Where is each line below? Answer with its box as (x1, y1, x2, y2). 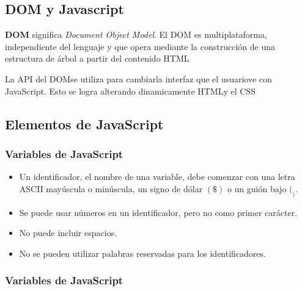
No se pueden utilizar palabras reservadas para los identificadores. (19, 246, 266, 259)
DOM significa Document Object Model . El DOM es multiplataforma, (5, 28, 267, 41)
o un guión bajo (227, 182, 287, 195)
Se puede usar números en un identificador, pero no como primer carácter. (19, 206, 298, 218)
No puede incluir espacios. (19, 226, 117, 239)
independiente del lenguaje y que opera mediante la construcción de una (5, 40, 275, 52)
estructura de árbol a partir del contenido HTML (5, 52, 190, 65)
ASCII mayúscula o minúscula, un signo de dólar (19, 182, 203, 195)
